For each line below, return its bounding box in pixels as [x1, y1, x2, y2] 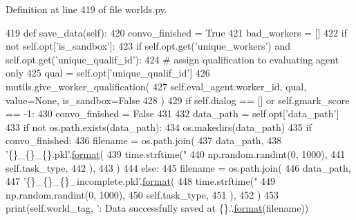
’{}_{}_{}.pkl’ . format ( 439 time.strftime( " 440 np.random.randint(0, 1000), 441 [6, 146, 346, 161]
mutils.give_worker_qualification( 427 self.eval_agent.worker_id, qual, [6, 79, 307, 93]
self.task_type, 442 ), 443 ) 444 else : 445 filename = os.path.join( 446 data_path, [6, 160, 351, 174]
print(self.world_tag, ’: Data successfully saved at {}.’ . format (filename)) [6, 201, 309, 215]
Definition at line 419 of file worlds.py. [6, 2, 167, 16]
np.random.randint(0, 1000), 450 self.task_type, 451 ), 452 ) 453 [6, 187, 279, 201]
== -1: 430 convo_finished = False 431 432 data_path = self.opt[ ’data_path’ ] [6, 106, 339, 121]
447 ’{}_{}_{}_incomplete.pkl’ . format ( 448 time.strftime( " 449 [6, 174, 276, 188]
